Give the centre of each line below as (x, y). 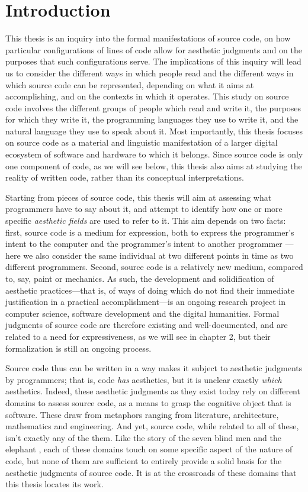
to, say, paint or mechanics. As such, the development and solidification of (140, 278)
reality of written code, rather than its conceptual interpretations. (125, 177)
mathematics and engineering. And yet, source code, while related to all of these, (152, 426)
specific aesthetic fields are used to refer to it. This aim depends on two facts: (146, 221)
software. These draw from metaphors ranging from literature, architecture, (142, 414)
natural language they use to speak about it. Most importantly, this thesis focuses (154, 131)
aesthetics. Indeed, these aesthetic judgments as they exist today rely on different (153, 391)
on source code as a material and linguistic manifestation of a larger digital (142, 142)
